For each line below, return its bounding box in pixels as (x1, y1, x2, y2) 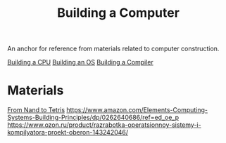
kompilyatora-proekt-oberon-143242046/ (7, 128, 129, 137)
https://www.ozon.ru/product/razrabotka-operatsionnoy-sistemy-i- (7, 121, 202, 129)
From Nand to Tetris (7, 106, 65, 114)
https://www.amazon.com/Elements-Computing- (66, 106, 208, 114)
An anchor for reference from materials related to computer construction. (7, 44, 220, 53)
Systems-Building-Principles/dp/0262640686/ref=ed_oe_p (7, 114, 180, 122)
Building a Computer (57, 5, 180, 21)
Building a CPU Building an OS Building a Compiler (7, 58, 153, 67)
